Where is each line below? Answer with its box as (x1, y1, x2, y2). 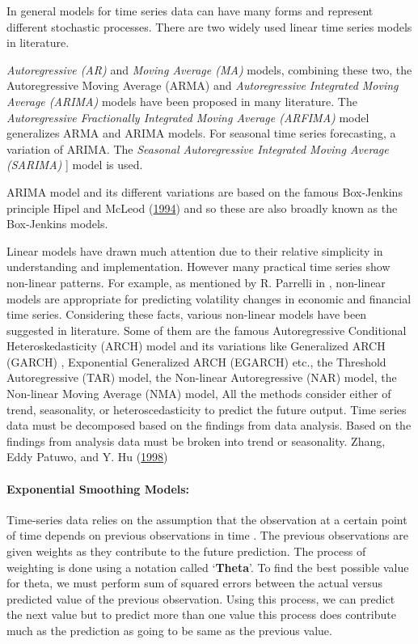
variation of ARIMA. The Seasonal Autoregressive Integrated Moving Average (6, 140, 389, 157)
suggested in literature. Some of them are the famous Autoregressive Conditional (6, 321, 407, 338)
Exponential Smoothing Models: (6, 480, 190, 497)
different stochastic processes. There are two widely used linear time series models (6, 18, 412, 35)
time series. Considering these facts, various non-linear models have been (6, 306, 367, 323)
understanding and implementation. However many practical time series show (6, 258, 391, 275)
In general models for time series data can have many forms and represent (6, 2, 374, 19)
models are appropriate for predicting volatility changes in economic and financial (6, 290, 412, 307)
